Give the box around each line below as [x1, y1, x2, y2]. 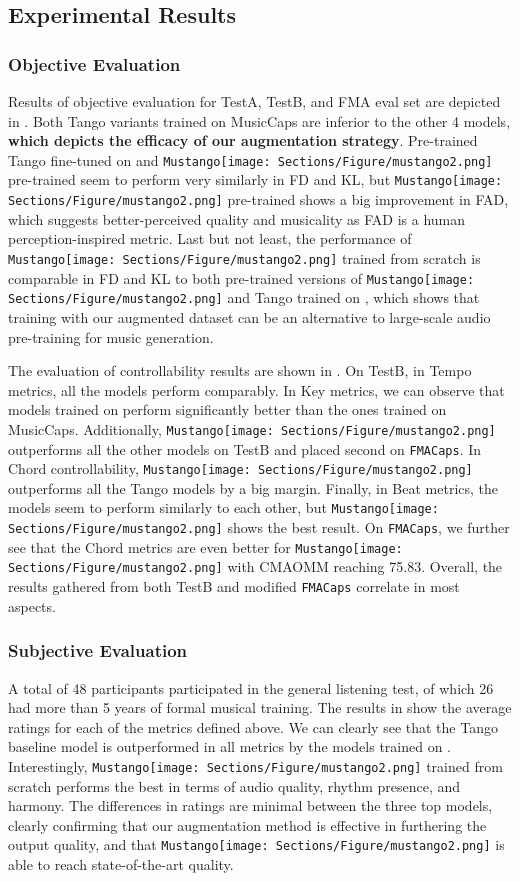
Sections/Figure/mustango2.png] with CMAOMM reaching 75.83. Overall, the [8, 556, 503, 577]
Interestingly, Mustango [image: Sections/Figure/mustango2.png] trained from [8, 755, 503, 776]
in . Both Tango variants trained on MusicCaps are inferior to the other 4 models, [8, 110, 511, 131]
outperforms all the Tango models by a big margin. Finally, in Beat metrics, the [8, 477, 499, 498]
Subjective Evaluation [8, 638, 188, 663]
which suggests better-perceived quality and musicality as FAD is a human [8, 208, 466, 229]
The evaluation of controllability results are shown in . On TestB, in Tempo [8, 360, 472, 381]
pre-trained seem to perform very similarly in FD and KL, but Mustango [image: [8, 169, 503, 190]
